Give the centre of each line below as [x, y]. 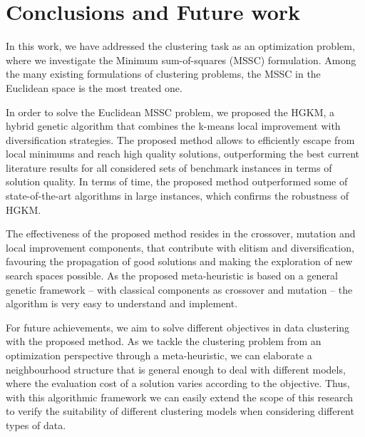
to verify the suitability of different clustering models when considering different [180, 411]
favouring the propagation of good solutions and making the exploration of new [179, 261]
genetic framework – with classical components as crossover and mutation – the [179, 289]
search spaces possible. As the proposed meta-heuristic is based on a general [172, 276]
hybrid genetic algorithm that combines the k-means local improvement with [173, 126]
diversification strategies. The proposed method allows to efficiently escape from [180, 139]
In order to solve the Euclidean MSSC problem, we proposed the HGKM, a [170, 112]
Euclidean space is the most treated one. [94, 87]
